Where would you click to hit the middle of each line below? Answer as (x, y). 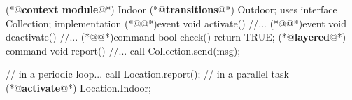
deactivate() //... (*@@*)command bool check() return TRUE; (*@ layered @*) (176, 37)
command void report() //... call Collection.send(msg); (123, 50)
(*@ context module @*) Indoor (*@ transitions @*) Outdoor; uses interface (171, 9)
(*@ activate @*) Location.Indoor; (78, 87)
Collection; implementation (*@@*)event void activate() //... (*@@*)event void (176, 23)
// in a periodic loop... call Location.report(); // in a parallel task (147, 74)
